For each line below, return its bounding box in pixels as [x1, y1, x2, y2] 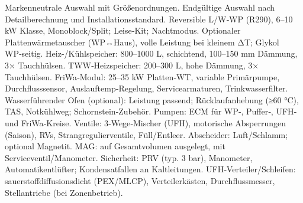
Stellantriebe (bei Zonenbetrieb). [5, 186, 123, 198]
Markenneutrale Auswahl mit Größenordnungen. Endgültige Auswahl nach [5, 1, 275, 13]
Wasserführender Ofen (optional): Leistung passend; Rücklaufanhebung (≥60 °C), [5, 93, 299, 106]
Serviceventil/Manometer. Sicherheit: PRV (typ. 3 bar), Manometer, [5, 151, 253, 163]
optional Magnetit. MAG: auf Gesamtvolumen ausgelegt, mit [5, 140, 225, 152]
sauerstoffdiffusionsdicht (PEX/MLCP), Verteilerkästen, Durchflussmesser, [5, 174, 275, 186]
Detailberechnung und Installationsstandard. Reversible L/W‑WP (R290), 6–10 [5, 12, 293, 25]
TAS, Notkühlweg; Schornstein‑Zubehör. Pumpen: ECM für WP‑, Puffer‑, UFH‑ [5, 105, 297, 117]
